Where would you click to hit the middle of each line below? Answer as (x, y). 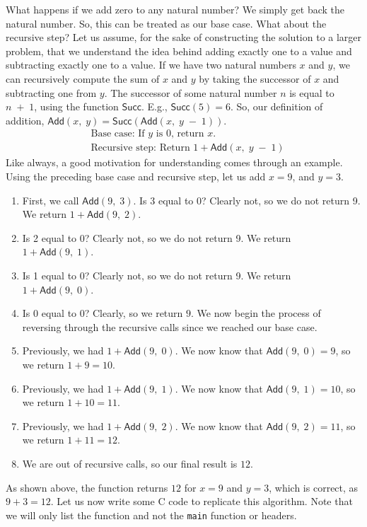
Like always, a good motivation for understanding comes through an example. (174, 162)
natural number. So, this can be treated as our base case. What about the (166, 23)
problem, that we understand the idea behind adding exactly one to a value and (179, 51)
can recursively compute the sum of (83, 78)
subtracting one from (51, 92)
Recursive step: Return (140, 148)
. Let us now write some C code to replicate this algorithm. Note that (202, 501)
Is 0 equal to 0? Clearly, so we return (103, 313)
